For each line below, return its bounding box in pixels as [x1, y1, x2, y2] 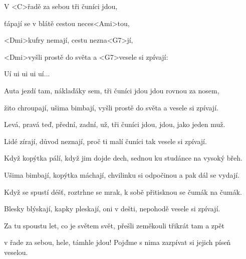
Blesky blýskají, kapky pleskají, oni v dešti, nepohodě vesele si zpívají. [4, 203, 220, 214]
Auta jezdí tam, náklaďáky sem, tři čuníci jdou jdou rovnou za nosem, [4, 85, 219, 95]
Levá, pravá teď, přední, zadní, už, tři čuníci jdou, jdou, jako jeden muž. [4, 119, 225, 129]
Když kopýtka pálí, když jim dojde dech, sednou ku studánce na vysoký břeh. [4, 153, 242, 163]
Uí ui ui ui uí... [4, 68, 50, 79]
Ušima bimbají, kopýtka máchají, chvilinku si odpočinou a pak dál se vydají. [4, 169, 240, 180]
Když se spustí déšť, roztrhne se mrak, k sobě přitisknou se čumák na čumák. [4, 186, 242, 197]
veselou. [4, 246, 28, 257]
